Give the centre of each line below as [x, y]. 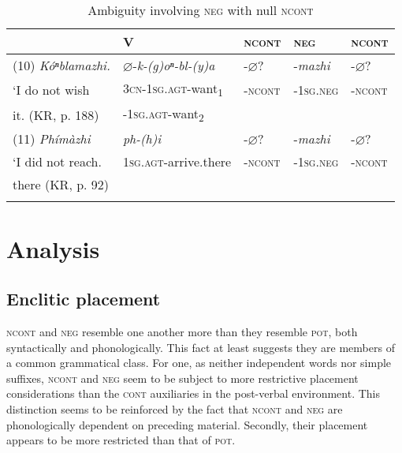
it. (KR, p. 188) [56, 114]
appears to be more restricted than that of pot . [121, 440]
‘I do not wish [51, 89]
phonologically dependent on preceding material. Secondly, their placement [187, 424]
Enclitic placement [84, 299]
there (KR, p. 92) [61, 185]
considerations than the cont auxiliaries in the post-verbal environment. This [194, 393]
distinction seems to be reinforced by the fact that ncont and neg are [175, 408]
